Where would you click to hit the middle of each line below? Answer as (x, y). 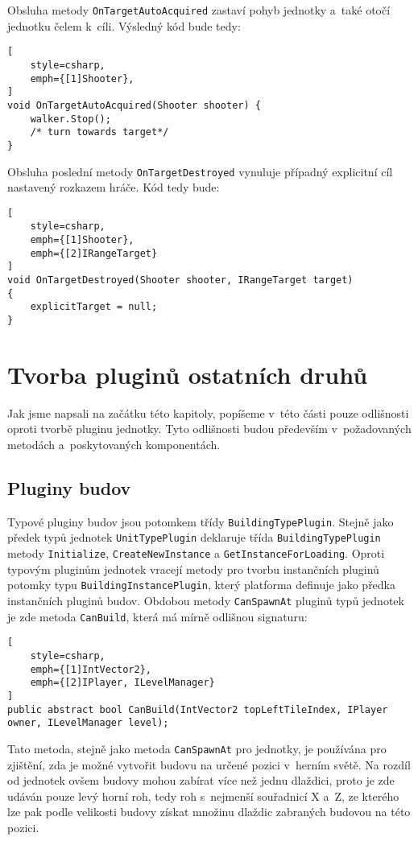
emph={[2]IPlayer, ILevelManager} (122, 683)
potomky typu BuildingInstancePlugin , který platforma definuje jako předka (202, 585)
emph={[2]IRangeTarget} (94, 253)
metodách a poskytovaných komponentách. (114, 444)
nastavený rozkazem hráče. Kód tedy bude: (114, 187)
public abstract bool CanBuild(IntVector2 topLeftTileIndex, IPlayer (198, 709)
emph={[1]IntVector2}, (91, 669)
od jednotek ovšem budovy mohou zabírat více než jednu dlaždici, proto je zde (201, 780)
